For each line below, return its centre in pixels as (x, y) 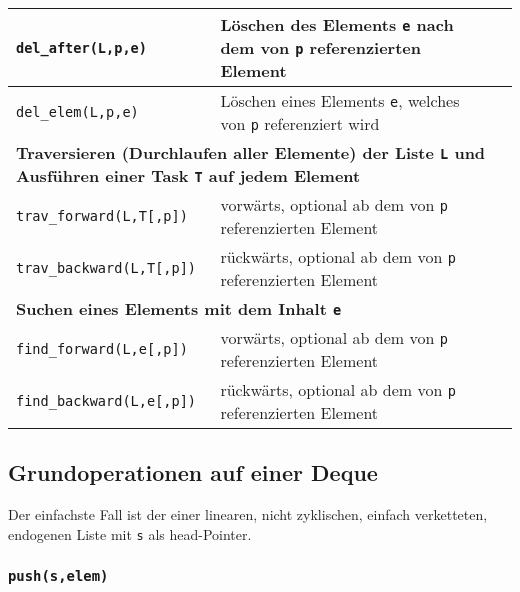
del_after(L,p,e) (81, 47)
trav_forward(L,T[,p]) (102, 216)
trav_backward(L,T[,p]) (106, 268)
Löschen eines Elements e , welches (340, 100)
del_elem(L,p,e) (77, 112)
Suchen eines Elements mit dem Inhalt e (179, 308)
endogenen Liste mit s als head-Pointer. (130, 533)
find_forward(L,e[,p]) (102, 349)
